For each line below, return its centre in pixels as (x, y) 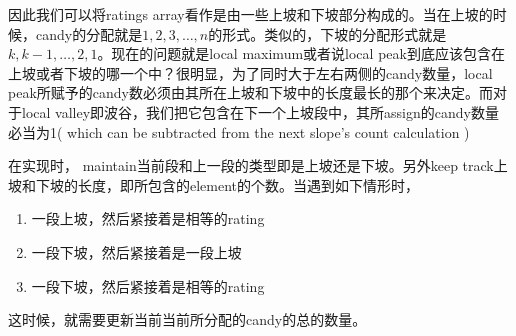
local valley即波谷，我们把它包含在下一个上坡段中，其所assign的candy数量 (260, 111)
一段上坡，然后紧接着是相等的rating (148, 218)
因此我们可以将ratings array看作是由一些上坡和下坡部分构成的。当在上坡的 (250, 14)
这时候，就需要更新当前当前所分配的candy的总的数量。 (187, 319)
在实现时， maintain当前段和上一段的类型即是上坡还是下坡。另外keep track (251, 165)
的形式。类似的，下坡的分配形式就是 (327, 33)
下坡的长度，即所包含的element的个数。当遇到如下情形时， (227, 184)
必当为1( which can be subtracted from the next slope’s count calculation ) (239, 131)
